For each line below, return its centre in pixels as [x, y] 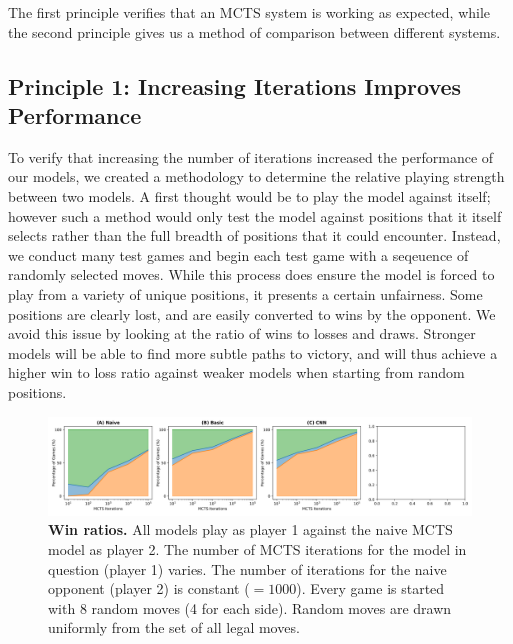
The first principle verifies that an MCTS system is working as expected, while [249, 12]
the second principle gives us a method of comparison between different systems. [254, 31]
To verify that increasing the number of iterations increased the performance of [251, 156]
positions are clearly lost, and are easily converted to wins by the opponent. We [252, 313]
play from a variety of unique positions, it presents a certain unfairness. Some [245, 293]
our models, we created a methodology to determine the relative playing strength [256, 176]
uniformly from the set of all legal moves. [174, 627]
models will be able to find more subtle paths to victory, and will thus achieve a [253, 352]
